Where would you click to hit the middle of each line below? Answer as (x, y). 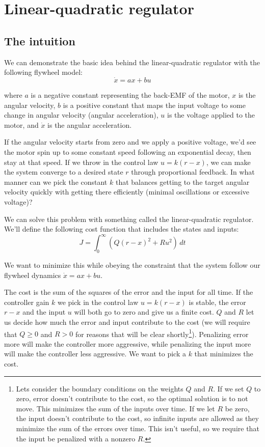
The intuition (40, 40)
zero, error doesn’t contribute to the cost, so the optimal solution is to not (132, 398)
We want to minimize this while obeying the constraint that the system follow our (132, 265)
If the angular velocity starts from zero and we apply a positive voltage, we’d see (130, 142)
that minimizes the (224, 354)
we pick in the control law (98, 302)
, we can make (228, 162)
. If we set (229, 388)
